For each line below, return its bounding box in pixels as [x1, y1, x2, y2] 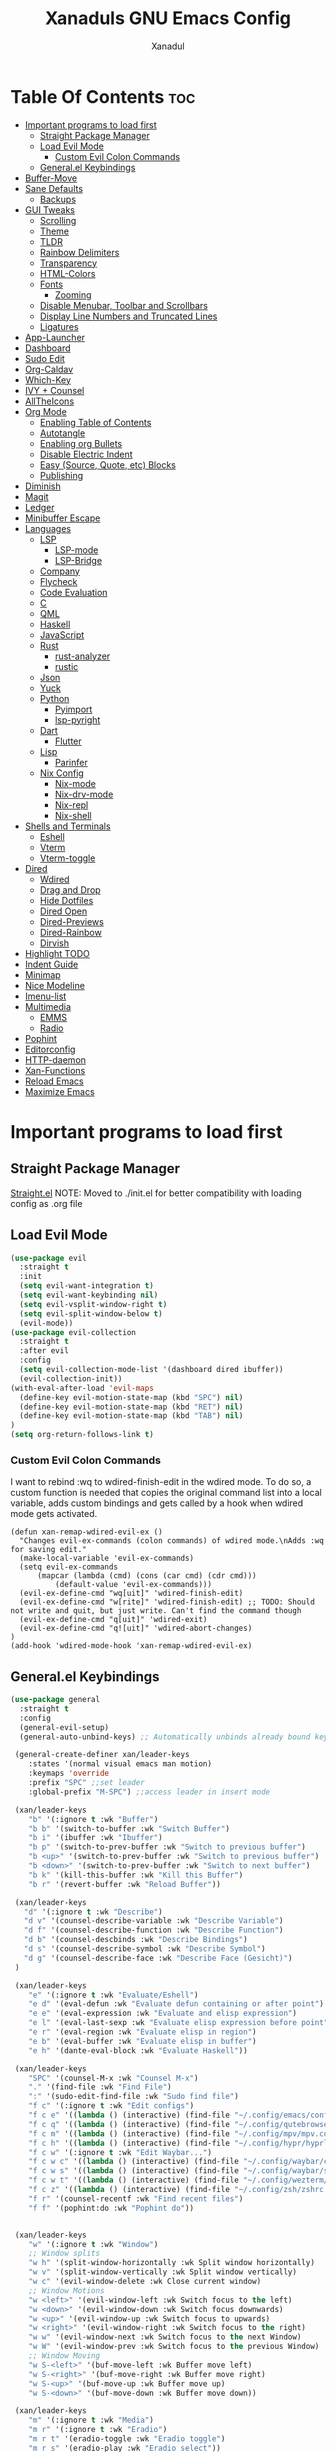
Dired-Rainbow [39, 926, 102, 938]
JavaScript [39, 628, 85, 641]
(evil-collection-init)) [19, 1373, 123, 1384]
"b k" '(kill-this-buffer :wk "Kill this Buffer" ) [28, 1870, 244, 1880]
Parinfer [54, 756, 88, 768]
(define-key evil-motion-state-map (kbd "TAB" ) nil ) [19, 1411, 244, 1421]
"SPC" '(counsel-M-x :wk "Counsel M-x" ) [28, 2073, 199, 2083]
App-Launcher [24, 331, 86, 343]
